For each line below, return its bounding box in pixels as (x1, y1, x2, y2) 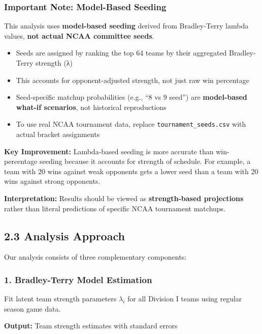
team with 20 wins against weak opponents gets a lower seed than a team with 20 (4, 165, 258, 176)
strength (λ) (35, 58, 73, 68)
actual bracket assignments (16, 129, 100, 140)
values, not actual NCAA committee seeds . (4, 30, 154, 41)
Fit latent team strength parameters (4, 293, 117, 304)
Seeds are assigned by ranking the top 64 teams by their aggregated (16, 47, 227, 58)
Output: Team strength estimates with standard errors (4, 320, 178, 331)
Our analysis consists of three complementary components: (4, 252, 187, 262)
